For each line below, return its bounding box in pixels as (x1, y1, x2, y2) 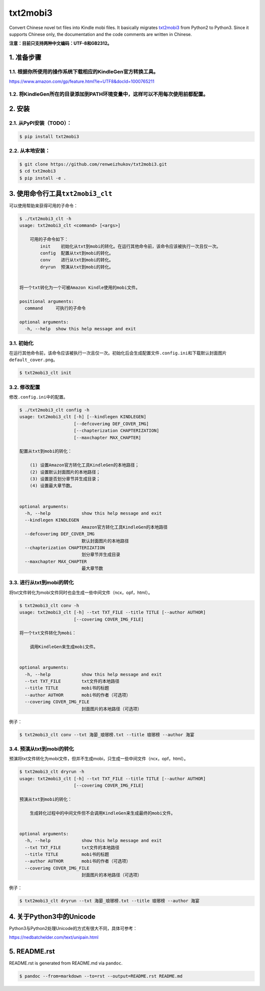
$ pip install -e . (19, 175, 66, 181)
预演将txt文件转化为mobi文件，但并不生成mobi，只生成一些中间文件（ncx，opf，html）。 (9, 756, 188, 762)
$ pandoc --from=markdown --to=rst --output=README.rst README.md (19, 973, 183, 979)
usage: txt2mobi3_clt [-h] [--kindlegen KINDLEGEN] (19, 414, 147, 420)
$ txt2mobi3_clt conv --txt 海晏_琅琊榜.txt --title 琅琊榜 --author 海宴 (19, 732, 195, 738)
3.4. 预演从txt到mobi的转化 (9, 745, 74, 752)
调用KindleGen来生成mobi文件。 (29, 644, 98, 650)
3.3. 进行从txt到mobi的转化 (9, 579, 74, 586)
